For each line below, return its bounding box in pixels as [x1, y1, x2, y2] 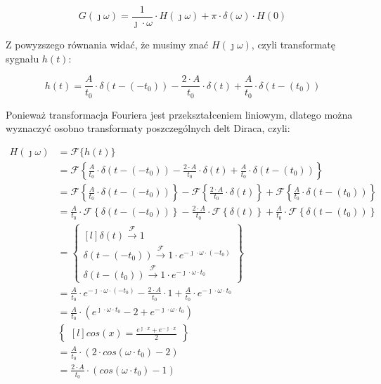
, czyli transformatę [251, 37, 335, 52]
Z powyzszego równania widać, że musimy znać [6, 37, 209, 52]
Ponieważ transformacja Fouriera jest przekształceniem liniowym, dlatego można [6, 107, 353, 121]
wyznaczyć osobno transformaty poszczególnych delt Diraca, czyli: [6, 121, 290, 135]
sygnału [6, 51, 39, 65]
